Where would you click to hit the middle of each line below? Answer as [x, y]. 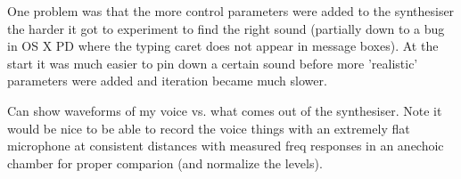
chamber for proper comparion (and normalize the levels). [165, 163]
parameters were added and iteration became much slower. [167, 81]
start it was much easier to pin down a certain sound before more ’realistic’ [213, 63]
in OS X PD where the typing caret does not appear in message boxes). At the [223, 46]
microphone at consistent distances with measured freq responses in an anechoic [226, 146]
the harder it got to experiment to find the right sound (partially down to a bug [226, 28]
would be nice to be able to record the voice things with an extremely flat [209, 128]
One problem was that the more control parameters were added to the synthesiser [231, 11]
